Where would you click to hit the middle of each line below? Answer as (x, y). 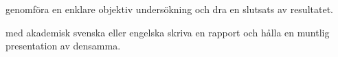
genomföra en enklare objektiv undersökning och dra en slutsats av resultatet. (169, 9)
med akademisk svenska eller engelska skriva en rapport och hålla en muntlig (168, 32)
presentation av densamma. (63, 46)
